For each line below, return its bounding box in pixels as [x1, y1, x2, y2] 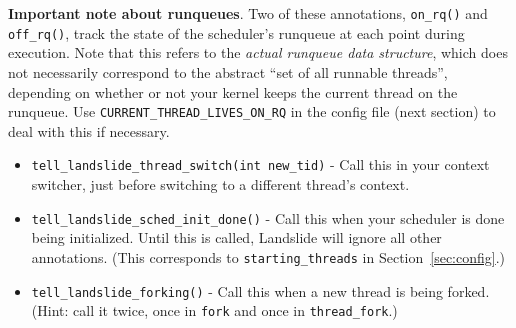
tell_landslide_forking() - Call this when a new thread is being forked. [31, 280, 490, 301]
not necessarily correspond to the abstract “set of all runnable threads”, [8, 61, 448, 82]
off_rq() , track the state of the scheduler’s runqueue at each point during [8, 22, 465, 43]
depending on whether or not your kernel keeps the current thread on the [8, 81, 458, 102]
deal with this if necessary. [8, 120, 170, 141]
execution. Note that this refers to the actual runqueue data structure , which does [8, 42, 508, 63]
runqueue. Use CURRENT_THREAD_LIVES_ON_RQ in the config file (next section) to [8, 101, 496, 122]
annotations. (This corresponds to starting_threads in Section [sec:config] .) [31, 246, 506, 267]
